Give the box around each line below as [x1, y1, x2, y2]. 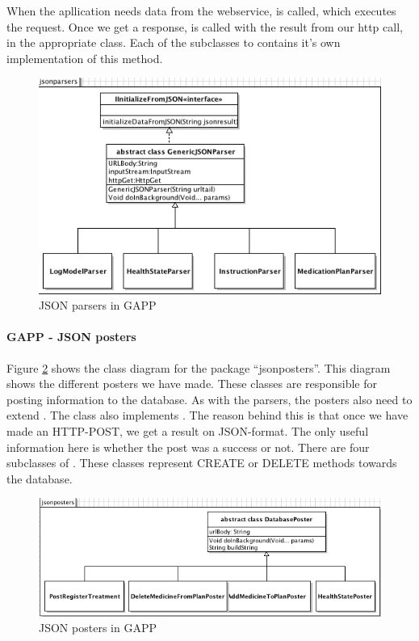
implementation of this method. [6, 49, 163, 66]
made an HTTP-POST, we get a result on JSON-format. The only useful [6, 422, 369, 439]
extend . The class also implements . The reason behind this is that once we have [6, 407, 409, 424]
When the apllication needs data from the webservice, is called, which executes [6, 2, 396, 19]
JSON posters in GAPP [39, 619, 157, 636]
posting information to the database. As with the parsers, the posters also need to [6, 390, 413, 407]
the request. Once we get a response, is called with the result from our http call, [6, 18, 403, 35]
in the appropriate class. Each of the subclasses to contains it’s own [6, 34, 341, 51]
